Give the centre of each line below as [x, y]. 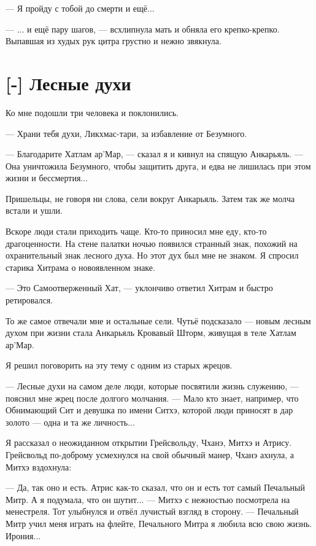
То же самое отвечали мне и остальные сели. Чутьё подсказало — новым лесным [158, 320]
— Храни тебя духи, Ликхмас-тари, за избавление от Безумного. [126, 133]
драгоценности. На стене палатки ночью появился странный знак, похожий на [152, 243]
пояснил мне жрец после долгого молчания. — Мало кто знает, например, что [152, 398]
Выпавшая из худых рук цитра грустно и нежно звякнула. [114, 41]
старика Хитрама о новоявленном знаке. [80, 267]
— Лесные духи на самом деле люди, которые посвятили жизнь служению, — [152, 386]
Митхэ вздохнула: [39, 466]
